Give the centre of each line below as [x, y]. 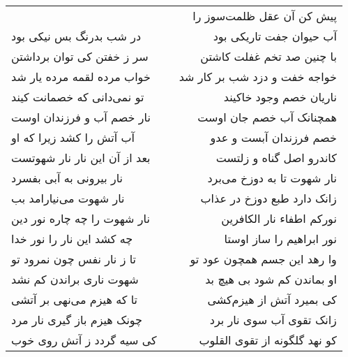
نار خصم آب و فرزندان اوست [81, 117]
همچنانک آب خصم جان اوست [267, 117]
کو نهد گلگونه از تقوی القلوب [268, 340]
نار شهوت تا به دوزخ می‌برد [272, 178]
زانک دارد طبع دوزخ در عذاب [268, 198]
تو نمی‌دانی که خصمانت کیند [78, 97]
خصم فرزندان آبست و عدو [273, 137]
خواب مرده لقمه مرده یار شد [81, 76]
